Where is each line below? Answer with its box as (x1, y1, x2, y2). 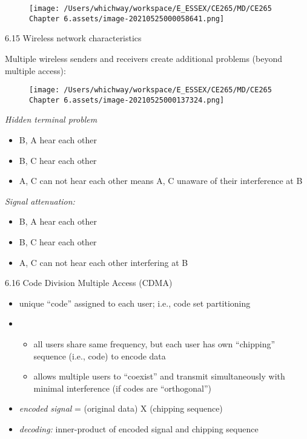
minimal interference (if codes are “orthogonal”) (33, 381, 212, 394)
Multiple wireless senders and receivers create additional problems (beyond (5, 52, 283, 64)
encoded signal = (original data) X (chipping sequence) (19, 402, 223, 415)
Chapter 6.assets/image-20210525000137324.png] (29, 95, 225, 104)
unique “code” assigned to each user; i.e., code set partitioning (19, 296, 251, 309)
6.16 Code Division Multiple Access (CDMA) (5, 276, 173, 289)
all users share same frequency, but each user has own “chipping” (33, 337, 276, 350)
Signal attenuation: (5, 194, 75, 207)
